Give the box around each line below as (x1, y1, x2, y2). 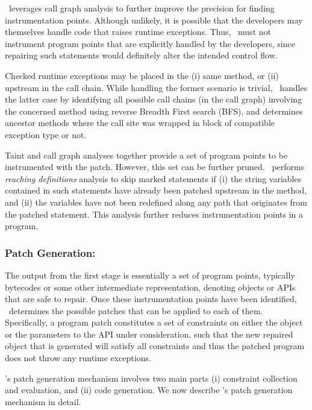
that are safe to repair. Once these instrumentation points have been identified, (5, 292, 297, 305)
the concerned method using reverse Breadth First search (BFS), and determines (5, 104, 303, 117)
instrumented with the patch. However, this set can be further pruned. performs (5, 160, 305, 173)
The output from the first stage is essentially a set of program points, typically (5, 268, 295, 281)
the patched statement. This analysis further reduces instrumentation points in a (5, 207, 303, 220)
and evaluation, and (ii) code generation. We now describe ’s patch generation (5, 383, 293, 396)
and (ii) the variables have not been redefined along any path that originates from (5, 195, 308, 208)
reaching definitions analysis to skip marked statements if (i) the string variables (5, 172, 302, 184)
